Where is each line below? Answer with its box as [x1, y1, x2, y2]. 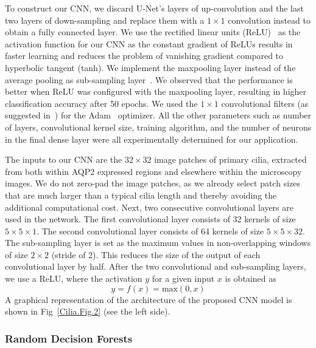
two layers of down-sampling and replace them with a [5, 13, 205, 26]
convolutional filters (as [221, 97, 309, 109]
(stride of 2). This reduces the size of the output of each [51, 248, 261, 261]
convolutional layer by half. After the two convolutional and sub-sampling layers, [5, 260, 306, 273]
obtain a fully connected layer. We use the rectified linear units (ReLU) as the [5, 26, 301, 38]
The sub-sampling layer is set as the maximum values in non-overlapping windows [5, 236, 311, 249]
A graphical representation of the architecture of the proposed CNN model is [5, 293, 292, 305]
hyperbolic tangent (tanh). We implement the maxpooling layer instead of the [5, 61, 296, 73]
